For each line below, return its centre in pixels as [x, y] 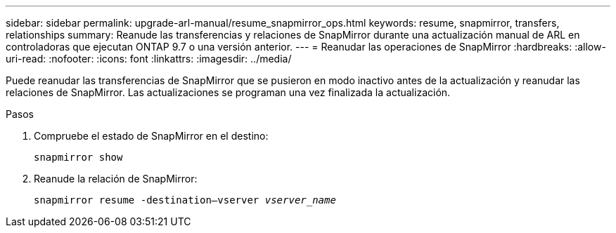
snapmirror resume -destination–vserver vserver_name [185, 200]
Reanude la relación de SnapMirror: [116, 179]
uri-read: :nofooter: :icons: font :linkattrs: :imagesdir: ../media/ [149, 59]
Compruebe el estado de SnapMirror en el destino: [151, 136]
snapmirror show [78, 157]
